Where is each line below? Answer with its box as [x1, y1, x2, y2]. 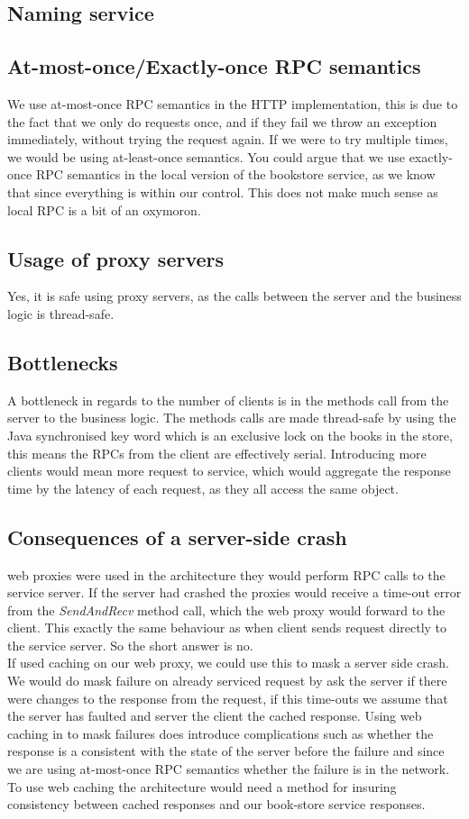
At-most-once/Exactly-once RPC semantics [7, 52, 421, 80]
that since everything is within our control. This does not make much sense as [7, 182, 438, 201]
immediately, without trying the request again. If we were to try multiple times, [7, 130, 448, 149]
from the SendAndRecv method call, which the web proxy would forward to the [7, 600, 446, 619]
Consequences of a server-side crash [7, 523, 347, 551]
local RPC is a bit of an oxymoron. [7, 200, 201, 219]
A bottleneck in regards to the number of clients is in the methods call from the [7, 390, 449, 409]
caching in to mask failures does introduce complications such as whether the [7, 723, 434, 742]
